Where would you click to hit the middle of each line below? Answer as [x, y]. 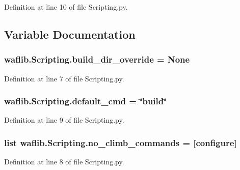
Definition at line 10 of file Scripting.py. [66, 7]
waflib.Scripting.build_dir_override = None [97, 59]
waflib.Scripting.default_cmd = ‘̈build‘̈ [85, 101]
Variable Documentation [70, 34]
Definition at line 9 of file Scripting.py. [64, 120]
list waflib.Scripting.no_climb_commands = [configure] [121, 142]
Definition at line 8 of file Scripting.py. [64, 162]
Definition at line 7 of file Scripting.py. [64, 78]
